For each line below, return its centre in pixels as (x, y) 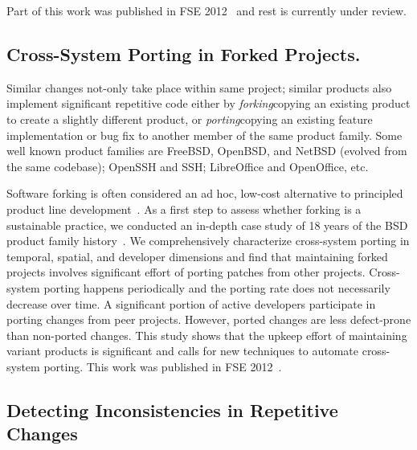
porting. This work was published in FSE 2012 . (163, 366)
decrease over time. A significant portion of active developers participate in (191, 303)
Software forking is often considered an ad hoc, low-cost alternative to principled (205, 193)
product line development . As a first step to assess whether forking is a (184, 209)
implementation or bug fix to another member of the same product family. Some (204, 135)
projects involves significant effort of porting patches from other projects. (186, 272)
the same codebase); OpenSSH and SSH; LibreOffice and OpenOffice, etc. (188, 166)
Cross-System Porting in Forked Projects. (184, 53)
